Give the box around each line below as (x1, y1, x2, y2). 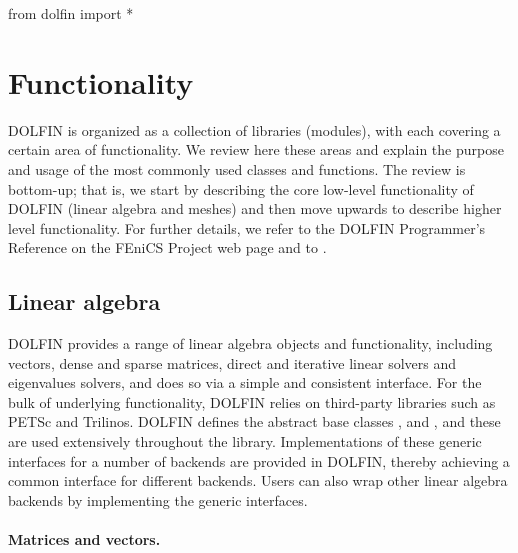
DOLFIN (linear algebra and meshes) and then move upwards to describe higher (8, 198, 502, 219)
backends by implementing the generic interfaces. (8, 489, 308, 510)
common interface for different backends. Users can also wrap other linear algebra (8, 470, 508, 491)
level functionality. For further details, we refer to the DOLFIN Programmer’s (8, 217, 486, 238)
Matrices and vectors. (8, 529, 161, 550)
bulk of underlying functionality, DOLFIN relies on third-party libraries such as (8, 391, 496, 412)
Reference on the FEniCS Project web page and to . (8, 237, 327, 258)
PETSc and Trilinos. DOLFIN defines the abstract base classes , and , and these (8, 411, 501, 432)
